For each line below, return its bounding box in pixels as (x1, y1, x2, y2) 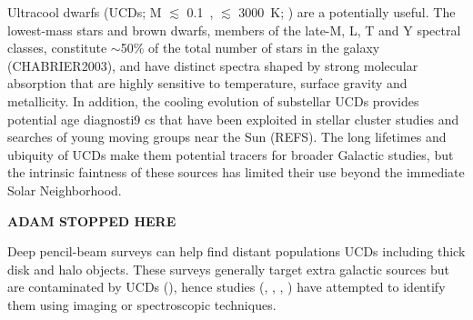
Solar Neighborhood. (7, 180, 122, 199)
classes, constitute (7, 38, 107, 57)
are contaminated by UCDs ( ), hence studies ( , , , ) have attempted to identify (7, 277, 446, 296)
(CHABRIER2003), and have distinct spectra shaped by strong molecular (7, 55, 418, 75)
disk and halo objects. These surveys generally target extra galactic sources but (7, 259, 450, 278)
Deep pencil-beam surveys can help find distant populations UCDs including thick (7, 242, 466, 261)
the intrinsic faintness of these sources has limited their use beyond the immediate (7, 163, 465, 182)
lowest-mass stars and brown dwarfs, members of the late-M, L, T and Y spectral (7, 20, 461, 39)
